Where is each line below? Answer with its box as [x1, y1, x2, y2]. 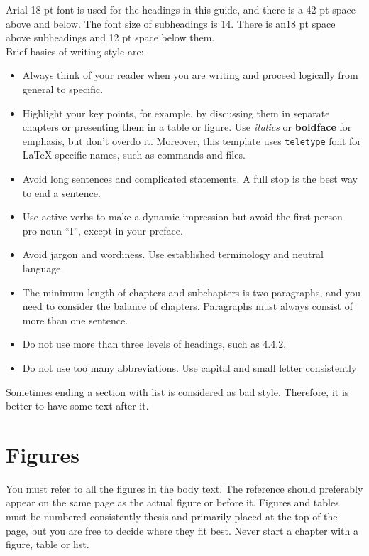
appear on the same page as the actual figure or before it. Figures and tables [6, 495, 339, 510]
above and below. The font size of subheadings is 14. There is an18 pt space [6, 16, 336, 31]
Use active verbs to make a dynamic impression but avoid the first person [22, 209, 343, 224]
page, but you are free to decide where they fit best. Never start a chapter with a [6, 523, 358, 538]
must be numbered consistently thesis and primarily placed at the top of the [6, 509, 338, 524]
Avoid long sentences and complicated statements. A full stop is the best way [22, 171, 358, 186]
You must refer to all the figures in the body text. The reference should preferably [6, 481, 363, 496]
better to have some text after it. [6, 398, 149, 413]
